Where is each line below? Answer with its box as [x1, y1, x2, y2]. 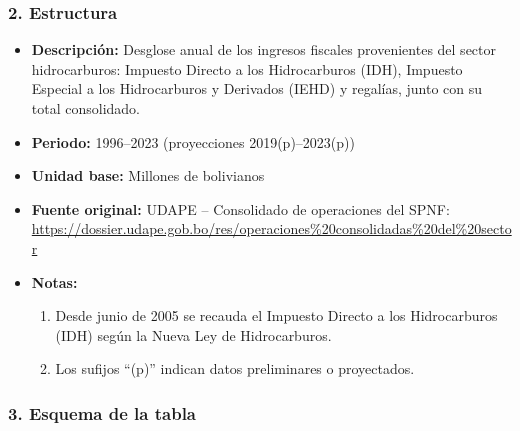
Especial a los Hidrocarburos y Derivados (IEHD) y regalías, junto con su [31, 78, 483, 99]
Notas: [31, 271, 78, 292]
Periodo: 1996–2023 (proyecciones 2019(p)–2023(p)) [31, 131, 355, 152]
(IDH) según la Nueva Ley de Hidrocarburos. [55, 324, 332, 345]
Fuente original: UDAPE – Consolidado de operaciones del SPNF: [31, 198, 450, 219]
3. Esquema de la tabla [8, 400, 197, 425]
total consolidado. [31, 98, 141, 118]
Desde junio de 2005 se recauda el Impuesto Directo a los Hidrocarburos [55, 305, 498, 326]
